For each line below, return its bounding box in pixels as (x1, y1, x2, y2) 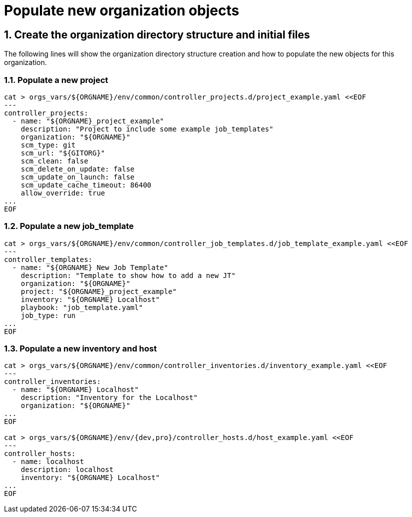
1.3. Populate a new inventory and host (4, 343, 157, 354)
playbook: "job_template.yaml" (20, 303, 143, 311)
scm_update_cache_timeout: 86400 (20, 180, 152, 189)
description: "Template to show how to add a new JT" (20, 271, 236, 279)
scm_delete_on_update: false (20, 164, 135, 173)
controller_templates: (4, 255, 93, 263)
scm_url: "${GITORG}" (20, 148, 105, 157)
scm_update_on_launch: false (20, 172, 135, 181)
